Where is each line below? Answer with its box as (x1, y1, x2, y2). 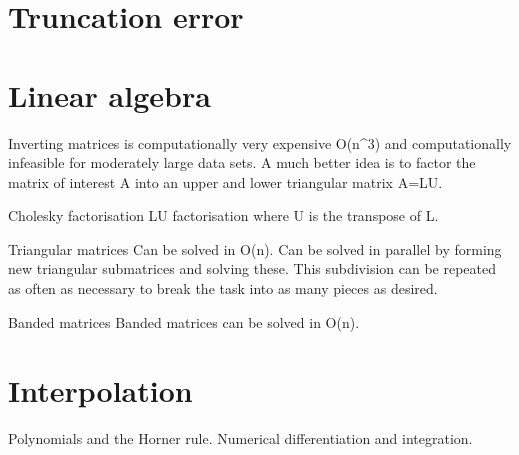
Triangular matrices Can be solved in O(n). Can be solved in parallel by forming (8, 238, 502, 259)
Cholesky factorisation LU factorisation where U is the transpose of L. (8, 205, 439, 226)
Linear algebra (8, 74, 211, 115)
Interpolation (8, 370, 193, 411)
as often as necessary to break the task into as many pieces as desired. (8, 278, 438, 299)
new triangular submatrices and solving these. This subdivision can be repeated (8, 258, 496, 279)
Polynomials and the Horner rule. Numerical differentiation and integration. (8, 428, 473, 449)
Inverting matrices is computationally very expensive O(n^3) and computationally (8, 132, 512, 153)
